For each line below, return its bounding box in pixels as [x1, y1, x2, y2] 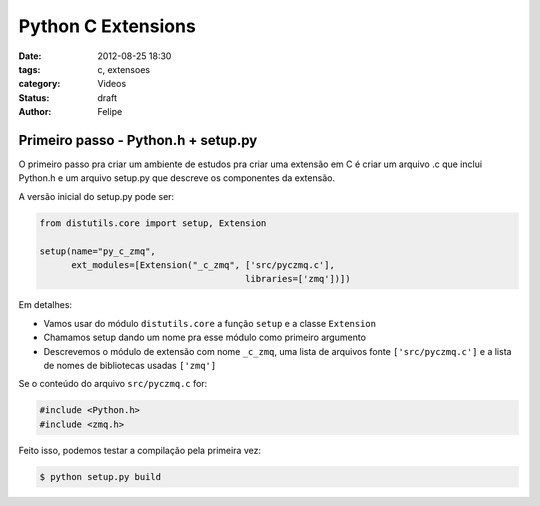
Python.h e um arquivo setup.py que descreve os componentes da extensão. [18, 172, 335, 184]
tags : [18, 63, 41, 75]
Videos [97, 78, 127, 90]
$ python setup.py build [39, 471, 162, 482]
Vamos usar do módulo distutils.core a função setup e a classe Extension [43, 317, 377, 329]
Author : [18, 106, 52, 118]
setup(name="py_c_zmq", [39, 245, 157, 257]
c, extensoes [97, 63, 150, 75]
